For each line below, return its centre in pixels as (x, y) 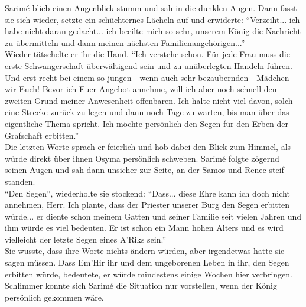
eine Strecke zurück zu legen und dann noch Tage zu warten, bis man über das (147, 112)
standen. (20, 181)
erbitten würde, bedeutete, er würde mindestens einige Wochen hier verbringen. (149, 274)
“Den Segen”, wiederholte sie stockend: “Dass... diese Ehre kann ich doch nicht (147, 193)
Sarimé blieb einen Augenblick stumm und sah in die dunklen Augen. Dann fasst (151, 8)
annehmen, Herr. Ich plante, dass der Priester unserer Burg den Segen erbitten (147, 205)
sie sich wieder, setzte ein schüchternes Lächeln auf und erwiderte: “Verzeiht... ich (152, 19)
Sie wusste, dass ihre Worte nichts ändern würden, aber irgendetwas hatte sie (145, 251)
